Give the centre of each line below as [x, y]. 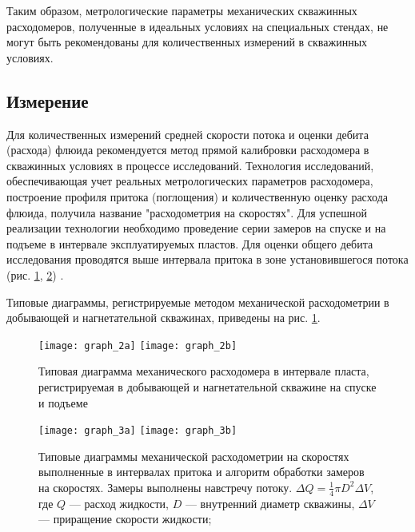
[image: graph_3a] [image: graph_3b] [138, 431]
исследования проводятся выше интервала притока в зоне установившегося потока [207, 259]
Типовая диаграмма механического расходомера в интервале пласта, [204, 371]
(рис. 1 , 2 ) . [35, 274]
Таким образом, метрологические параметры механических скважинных [182, 10]
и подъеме [63, 402]
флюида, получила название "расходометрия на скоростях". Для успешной [187, 212]
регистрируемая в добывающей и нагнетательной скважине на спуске [207, 386]
